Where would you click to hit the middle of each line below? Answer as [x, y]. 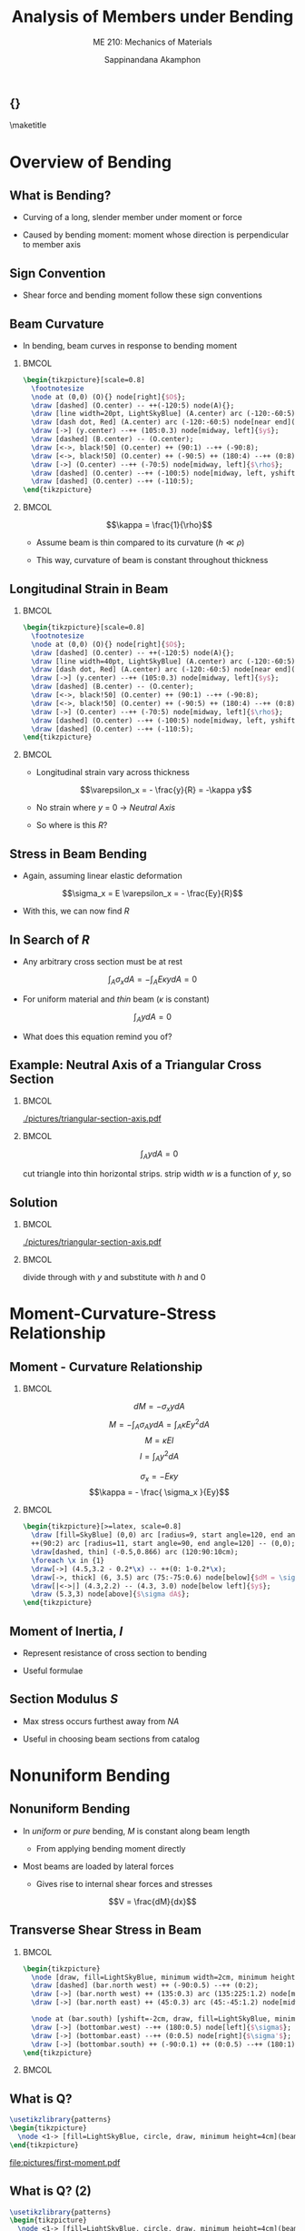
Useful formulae [53, 1671]
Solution [34, 1202]
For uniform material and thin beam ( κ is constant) [116, 999]
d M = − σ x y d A [159, 1407]
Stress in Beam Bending [78, 854]
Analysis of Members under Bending [152, 17]
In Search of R [50, 939]
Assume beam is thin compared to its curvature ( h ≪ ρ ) [140, 542]
